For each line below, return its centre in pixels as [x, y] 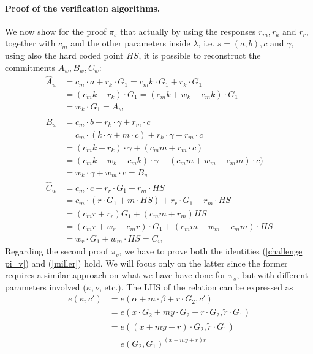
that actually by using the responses [188, 31]
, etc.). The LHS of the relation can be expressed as [196, 286]
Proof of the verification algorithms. [83, 8]
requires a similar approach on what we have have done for [115, 275]
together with [30, 43]
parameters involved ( [46, 286]
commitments [30, 67]
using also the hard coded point [64, 55]
